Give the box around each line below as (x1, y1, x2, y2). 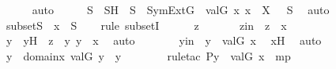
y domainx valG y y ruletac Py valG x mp (6, 47, 291, 64)
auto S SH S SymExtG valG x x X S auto (32, 2, 330, 17)
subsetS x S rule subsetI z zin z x (6, 16, 287, 33)
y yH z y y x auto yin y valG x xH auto (6, 32, 322, 49)
